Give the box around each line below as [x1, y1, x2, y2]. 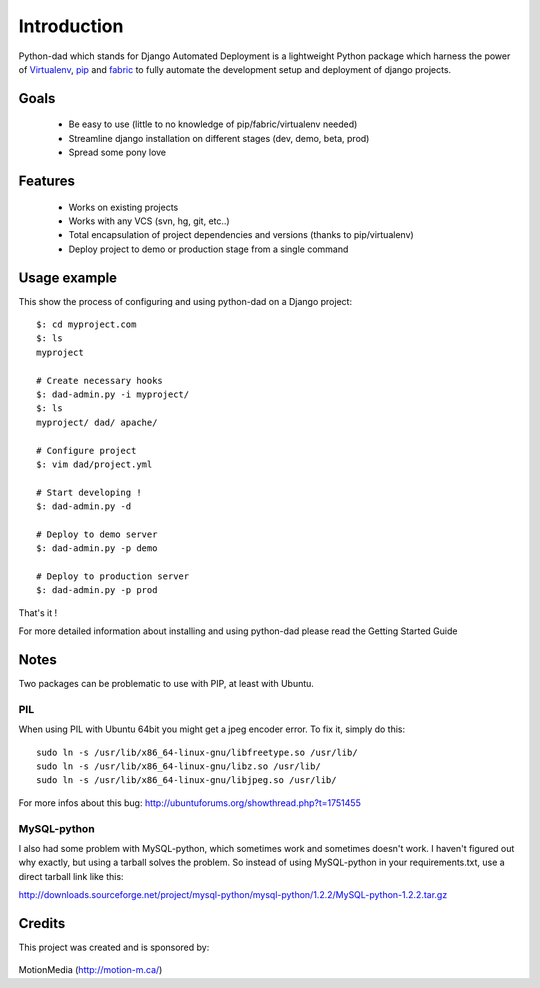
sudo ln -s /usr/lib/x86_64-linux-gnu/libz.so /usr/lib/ [36, 761, 322, 772]
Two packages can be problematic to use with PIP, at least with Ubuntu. [18, 678, 315, 690]
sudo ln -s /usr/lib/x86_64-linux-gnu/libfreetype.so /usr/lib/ [36, 746, 359, 758]
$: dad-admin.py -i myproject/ [36, 388, 190, 400]
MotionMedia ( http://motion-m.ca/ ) [18, 964, 163, 976]
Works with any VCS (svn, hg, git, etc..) [68, 215, 230, 227]
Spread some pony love [68, 146, 167, 159]
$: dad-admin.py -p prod [36, 585, 158, 596]
